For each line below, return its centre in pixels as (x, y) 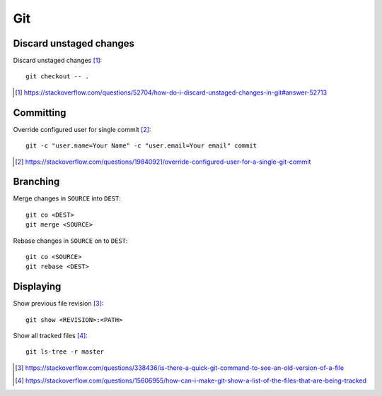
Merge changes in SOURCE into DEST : (67, 198)
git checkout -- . (58, 77)
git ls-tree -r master (65, 352)
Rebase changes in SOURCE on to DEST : (70, 241)
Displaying (37, 287)
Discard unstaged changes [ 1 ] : (58, 61)
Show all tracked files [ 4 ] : (50, 336)
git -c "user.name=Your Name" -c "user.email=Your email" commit (141, 146)
